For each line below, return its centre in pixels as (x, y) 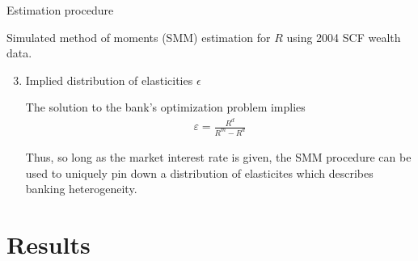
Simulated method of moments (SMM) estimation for (139, 37)
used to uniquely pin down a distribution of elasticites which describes (199, 173)
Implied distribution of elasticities (109, 80)
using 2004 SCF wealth (344, 37)
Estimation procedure (60, 10)
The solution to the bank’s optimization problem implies (165, 107)
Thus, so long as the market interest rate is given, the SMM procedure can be (218, 156)
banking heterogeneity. (81, 189)
